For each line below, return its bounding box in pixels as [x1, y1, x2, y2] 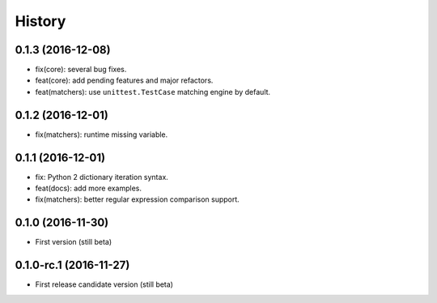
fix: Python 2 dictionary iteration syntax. [35, 172, 169, 181]
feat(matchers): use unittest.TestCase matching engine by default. [35, 87, 271, 96]
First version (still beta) [35, 237, 112, 247]
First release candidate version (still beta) [35, 280, 174, 289]
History [15, 12, 66, 30]
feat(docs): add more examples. [35, 183, 142, 194]
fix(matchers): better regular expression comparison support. [35, 194, 240, 204]
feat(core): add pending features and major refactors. [35, 75, 214, 85]
